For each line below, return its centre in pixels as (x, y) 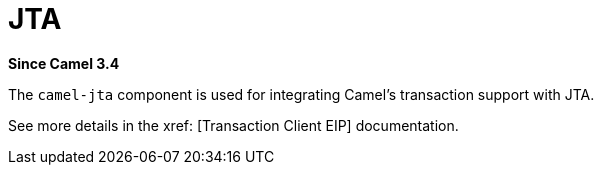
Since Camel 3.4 (64, 63)
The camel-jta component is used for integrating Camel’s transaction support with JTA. (301, 94)
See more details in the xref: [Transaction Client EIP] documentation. (233, 125)
